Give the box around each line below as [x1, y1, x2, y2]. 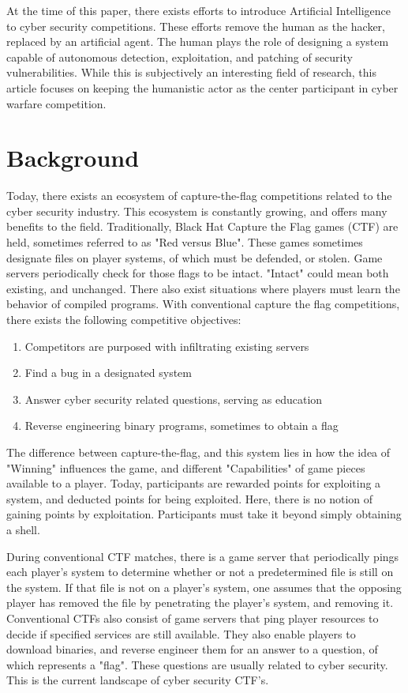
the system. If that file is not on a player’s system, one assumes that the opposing [6, 578, 402, 595]
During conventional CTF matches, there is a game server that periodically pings [6, 548, 399, 564]
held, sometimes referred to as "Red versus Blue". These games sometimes [6, 234, 363, 250]
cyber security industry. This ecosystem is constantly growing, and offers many [6, 202, 387, 219]
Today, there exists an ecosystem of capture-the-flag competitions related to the [6, 187, 392, 204]
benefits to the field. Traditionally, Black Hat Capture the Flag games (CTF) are [6, 218, 399, 235]
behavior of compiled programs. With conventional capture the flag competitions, [6, 296, 400, 312]
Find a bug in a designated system [24, 364, 193, 381]
